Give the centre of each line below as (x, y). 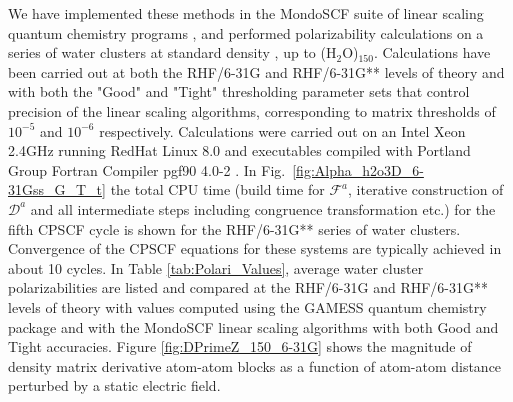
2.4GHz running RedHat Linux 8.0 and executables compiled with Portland (239, 150)
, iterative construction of (426, 189)
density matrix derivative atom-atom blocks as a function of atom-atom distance (255, 365)
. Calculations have (432, 52)
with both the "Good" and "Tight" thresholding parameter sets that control (239, 91)
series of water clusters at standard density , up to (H (172, 52)
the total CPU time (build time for (217, 189)
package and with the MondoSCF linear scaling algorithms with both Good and (253, 326)
